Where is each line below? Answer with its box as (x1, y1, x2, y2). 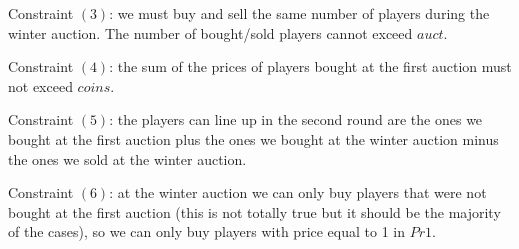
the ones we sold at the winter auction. (8, 148, 247, 169)
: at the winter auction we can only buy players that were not (109, 182, 487, 203)
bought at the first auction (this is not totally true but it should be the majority (8, 201, 501, 222)
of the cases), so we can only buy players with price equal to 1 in (8, 221, 406, 242)
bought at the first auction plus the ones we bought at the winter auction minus (8, 128, 499, 149)
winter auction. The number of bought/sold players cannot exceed (8, 22, 413, 43)
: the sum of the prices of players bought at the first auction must (109, 56, 512, 77)
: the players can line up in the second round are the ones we (109, 109, 483, 130)
